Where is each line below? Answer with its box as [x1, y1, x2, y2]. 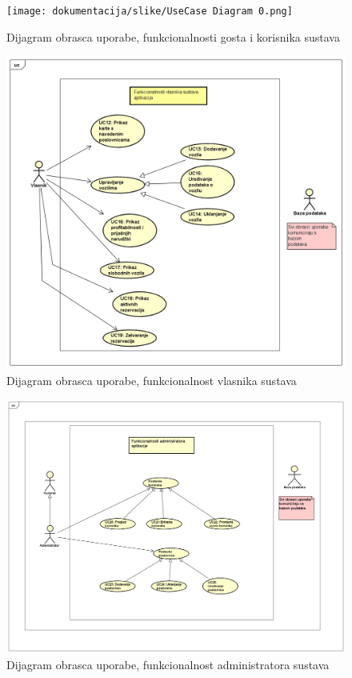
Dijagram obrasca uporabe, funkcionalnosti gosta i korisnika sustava [6, 28, 340, 45]
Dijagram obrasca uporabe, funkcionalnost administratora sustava [6, 656, 330, 672]
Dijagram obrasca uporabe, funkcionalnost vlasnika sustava [6, 371, 297, 388]
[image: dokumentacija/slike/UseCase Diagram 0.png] [6, 6, 293, 17]
